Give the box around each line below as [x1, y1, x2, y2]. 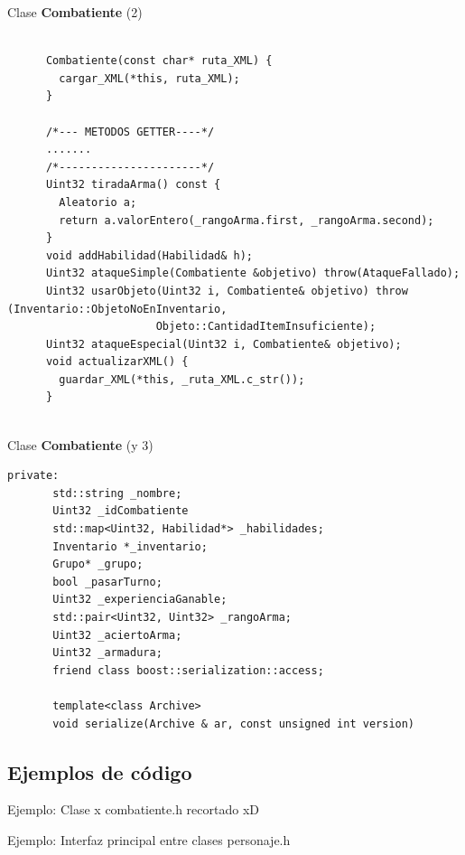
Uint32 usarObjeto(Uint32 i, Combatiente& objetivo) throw [45, 284, 408, 297]
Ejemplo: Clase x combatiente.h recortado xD [7, 800, 259, 819]
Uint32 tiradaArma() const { [45, 178, 221, 192]
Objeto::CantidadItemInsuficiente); [155, 320, 377, 334]
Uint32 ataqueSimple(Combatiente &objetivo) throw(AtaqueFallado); [45, 267, 460, 280]
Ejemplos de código [7, 757, 192, 785]
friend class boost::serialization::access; [52, 663, 324, 677]
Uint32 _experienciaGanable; [52, 593, 228, 606]
